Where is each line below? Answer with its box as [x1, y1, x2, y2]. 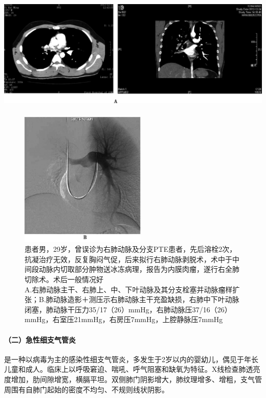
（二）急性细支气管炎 [4, 334, 76, 345]
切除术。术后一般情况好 [25, 273, 103, 284]
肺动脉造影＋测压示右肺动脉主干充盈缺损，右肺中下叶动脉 [46, 294, 239, 305]
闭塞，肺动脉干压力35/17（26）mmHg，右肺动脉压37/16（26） [25, 304, 232, 314]
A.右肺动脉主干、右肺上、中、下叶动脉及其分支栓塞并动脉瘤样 [25, 284, 233, 294]
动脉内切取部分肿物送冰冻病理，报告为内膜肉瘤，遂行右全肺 [38, 264, 239, 274]
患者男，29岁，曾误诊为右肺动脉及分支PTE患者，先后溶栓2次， [25, 244, 237, 254]
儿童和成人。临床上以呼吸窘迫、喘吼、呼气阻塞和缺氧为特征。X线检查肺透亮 [4, 364, 260, 374]
